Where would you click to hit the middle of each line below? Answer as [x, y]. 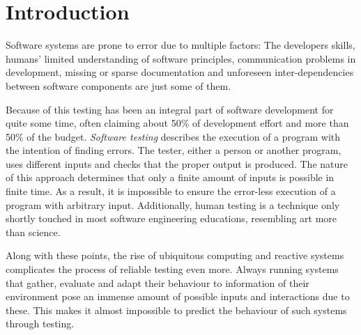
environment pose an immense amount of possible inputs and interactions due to [178, 296]
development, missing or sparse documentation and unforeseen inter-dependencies [180, 72]
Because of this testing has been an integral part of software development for [170, 109]
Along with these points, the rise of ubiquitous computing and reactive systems [175, 255]
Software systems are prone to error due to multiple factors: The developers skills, [180, 45]
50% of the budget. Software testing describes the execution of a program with [173, 136]
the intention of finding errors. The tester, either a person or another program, [174, 150]
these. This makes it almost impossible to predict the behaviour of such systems [176, 310]
